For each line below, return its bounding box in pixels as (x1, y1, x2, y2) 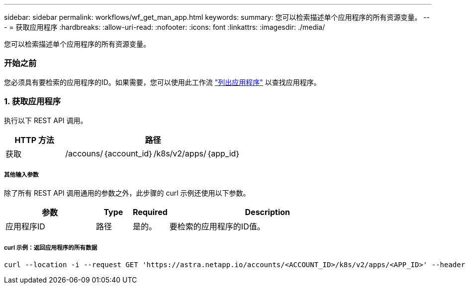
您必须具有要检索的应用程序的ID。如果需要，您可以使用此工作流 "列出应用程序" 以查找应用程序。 (4, 77, 321, 86)
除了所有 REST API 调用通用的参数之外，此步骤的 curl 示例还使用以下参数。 (4, 189, 250, 198)
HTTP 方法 (14, 135, 54, 145)
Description (245, 207, 290, 217)
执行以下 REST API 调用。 (4, 116, 88, 125)
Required (132, 207, 168, 217)
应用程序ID (5, 221, 45, 232)
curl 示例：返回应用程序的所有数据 (4, 244, 97, 251)
